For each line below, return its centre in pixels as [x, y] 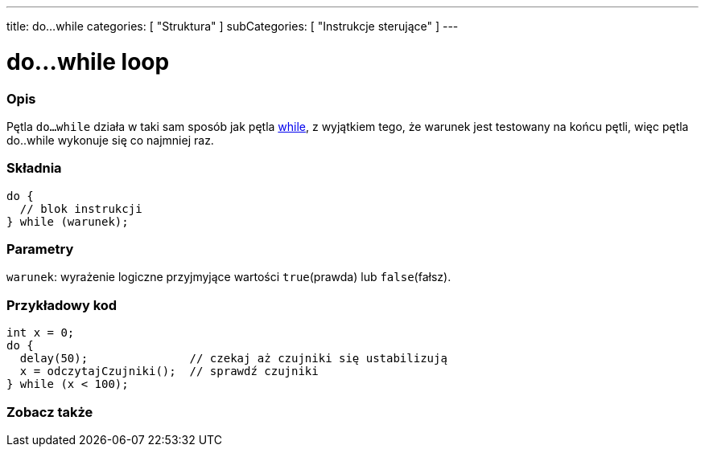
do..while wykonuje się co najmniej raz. [110, 140]
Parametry [40, 249]
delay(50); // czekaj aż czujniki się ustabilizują [233, 359]
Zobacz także [50, 412]
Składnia [34, 168]
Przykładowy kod [62, 305]
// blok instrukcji [81, 208]
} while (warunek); [68, 221]
